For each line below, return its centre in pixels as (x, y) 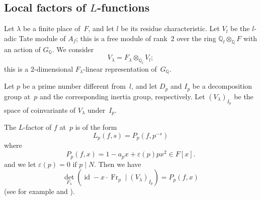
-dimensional (54, 68)
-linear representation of (120, 68)
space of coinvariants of (40, 110)
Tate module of (42, 38)
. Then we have (118, 164)
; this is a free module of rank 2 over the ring (146, 38)
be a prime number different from (74, 86)
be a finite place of (52, 28)
